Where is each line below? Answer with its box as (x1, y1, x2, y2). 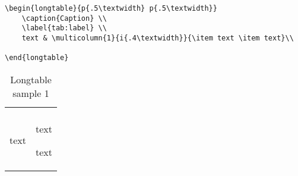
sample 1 (12, 86, 49, 100)
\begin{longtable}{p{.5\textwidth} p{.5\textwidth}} (5, 4, 217, 12)
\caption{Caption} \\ (21, 14, 107, 23)
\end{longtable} (5, 54, 69, 62)
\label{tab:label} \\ (21, 24, 107, 33)
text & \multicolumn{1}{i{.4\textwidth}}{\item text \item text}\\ (21, 33, 294, 42)
